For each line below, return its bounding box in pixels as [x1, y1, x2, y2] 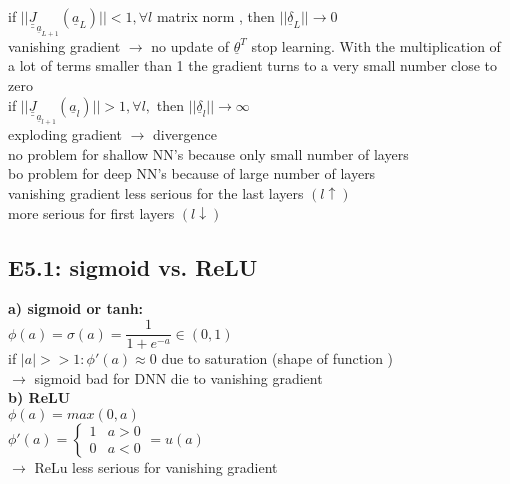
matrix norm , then [156, 6, 275, 26]
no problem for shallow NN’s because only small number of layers [8, 143, 409, 164]
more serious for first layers [8, 202, 175, 223]
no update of [151, 35, 230, 56]
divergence [153, 124, 217, 145]
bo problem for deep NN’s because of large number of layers [8, 163, 376, 184]
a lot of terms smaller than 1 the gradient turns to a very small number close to [8, 55, 498, 76]
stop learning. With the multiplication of [251, 35, 501, 56]
